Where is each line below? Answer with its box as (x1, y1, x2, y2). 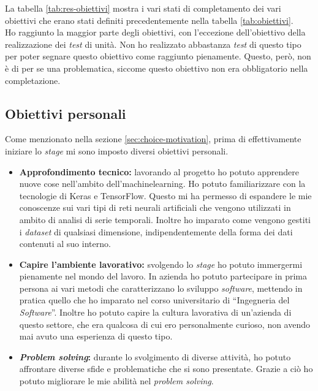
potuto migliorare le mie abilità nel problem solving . (19, 374, 214, 387)
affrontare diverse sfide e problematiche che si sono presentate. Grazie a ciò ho (19, 362, 313, 375)
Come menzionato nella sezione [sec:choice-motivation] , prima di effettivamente (5, 132, 301, 145)
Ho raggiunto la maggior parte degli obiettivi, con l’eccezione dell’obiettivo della (5, 26, 306, 39)
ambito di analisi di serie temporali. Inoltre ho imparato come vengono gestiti (19, 213, 311, 226)
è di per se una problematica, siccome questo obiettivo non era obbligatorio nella (5, 61, 308, 74)
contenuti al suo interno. (19, 237, 111, 250)
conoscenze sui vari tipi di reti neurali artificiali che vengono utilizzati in (19, 201, 291, 214)
